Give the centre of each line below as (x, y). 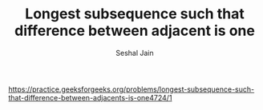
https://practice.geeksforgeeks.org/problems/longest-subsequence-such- (131, 89)
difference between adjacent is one (135, 31)
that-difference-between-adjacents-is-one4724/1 (90, 97)
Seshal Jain (135, 53)
